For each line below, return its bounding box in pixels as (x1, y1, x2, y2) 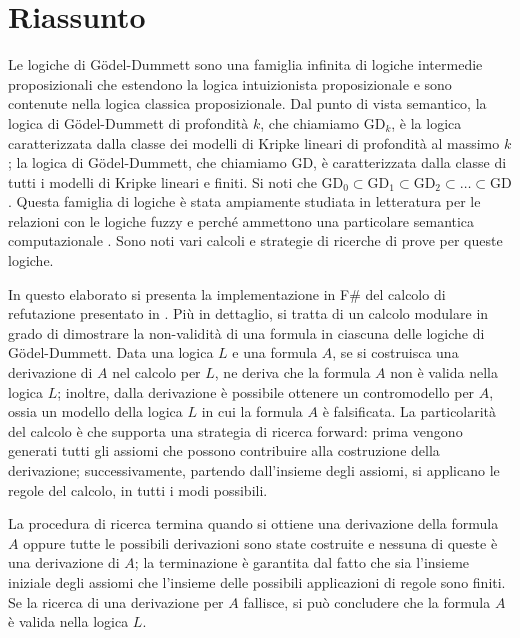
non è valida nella (390, 362, 498, 383)
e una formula (232, 342, 318, 363)
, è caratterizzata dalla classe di (313, 152, 507, 173)
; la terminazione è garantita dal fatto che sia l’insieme (134, 552, 470, 573)
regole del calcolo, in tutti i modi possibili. (8, 479, 268, 500)
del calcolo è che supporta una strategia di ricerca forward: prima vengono (8, 420, 463, 441)
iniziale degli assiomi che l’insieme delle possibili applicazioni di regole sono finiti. (8, 571, 506, 592)
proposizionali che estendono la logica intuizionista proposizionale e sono (8, 73, 452, 94)
